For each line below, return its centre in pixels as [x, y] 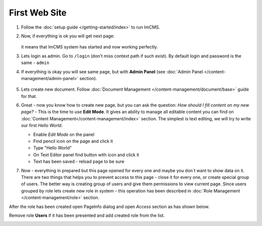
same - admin [35, 63]
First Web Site [38, 13]
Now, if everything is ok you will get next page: [68, 36]
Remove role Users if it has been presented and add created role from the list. [87, 215]
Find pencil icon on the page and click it [73, 141]
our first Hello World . [42, 126]
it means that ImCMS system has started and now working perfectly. [90, 47]
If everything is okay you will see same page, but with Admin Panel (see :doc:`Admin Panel [112, 72]
